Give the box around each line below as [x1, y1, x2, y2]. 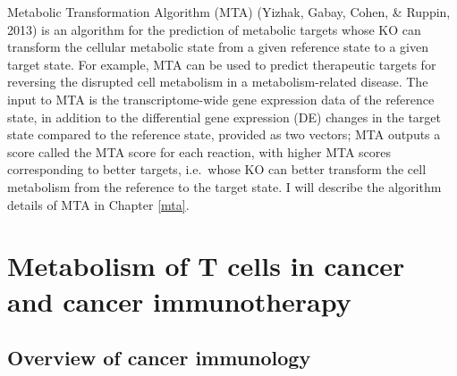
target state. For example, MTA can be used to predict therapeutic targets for [7, 54, 436, 73]
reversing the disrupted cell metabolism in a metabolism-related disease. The [7, 72, 428, 91]
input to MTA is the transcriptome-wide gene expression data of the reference [7, 89, 435, 108]
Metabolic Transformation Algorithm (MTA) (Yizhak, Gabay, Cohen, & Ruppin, [7, 3, 451, 21]
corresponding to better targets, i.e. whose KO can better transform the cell [7, 160, 427, 179]
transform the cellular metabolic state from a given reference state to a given [7, 38, 428, 56]
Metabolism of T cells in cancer [7, 247, 405, 284]
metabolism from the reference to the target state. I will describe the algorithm [7, 177, 442, 196]
